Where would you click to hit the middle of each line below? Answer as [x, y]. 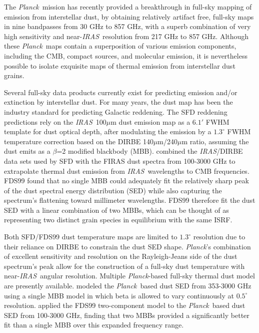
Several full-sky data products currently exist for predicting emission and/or [121, 92]
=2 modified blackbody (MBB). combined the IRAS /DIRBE [150, 151]
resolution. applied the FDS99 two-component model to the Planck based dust [125, 305]
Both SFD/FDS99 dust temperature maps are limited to [91, 237]
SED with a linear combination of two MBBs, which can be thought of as [116, 210]
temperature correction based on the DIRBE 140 [79, 141]
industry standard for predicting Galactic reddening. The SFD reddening [116, 111]
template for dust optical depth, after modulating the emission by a [108, 131]
